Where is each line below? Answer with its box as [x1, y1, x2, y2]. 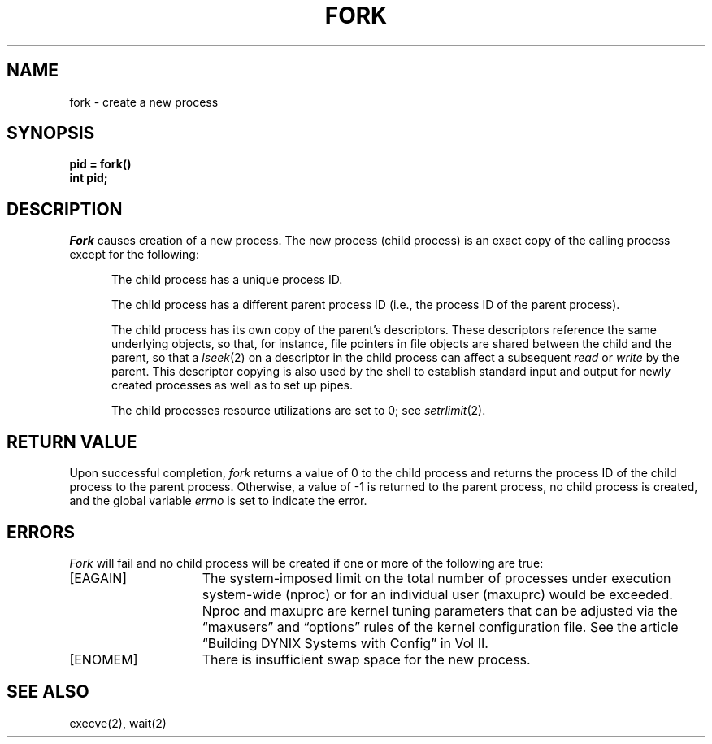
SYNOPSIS [7, 123, 95, 144]
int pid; [69, 171, 108, 185]
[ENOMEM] [69, 650, 138, 668]
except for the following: [69, 247, 199, 262]
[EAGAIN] [69, 569, 128, 586]
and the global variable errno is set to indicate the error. [69, 494, 367, 508]
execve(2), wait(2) [69, 716, 167, 730]
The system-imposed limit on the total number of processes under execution [202, 569, 671, 586]
